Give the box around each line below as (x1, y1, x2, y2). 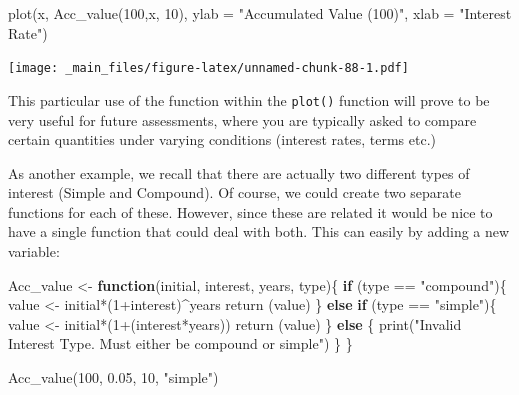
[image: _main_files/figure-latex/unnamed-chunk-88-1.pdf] (8, 61, 409, 76)
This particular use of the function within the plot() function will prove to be (8, 89, 490, 110)
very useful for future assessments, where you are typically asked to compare (8, 109, 477, 130)
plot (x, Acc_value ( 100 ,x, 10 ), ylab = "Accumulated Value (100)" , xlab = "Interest (8, 3, 512, 23)
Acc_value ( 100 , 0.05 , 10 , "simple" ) (8, 367, 219, 388)
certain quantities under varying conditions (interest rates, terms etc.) (8, 129, 437, 150)
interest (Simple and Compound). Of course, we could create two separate (8, 182, 462, 203)
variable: (8, 241, 60, 262)
